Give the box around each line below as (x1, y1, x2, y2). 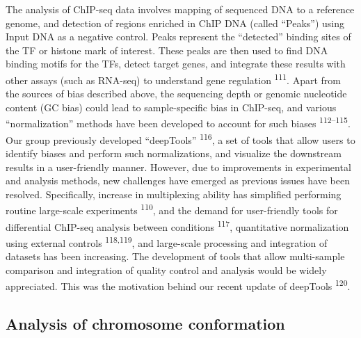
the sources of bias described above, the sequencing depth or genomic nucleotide (6, 86, 347, 101)
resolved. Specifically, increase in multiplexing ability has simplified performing (6, 186, 342, 201)
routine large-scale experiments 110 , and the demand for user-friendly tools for (6, 201, 338, 217)
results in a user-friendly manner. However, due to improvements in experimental (6, 159, 351, 174)
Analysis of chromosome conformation (6, 312, 285, 334)
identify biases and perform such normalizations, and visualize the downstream (6, 145, 342, 160)
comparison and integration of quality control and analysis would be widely (6, 262, 327, 277)
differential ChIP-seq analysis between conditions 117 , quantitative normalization (6, 217, 349, 234)
